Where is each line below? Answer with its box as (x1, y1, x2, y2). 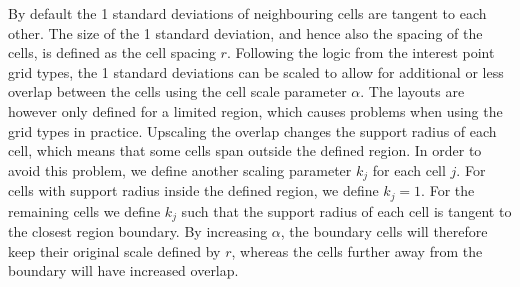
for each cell (372, 159, 446, 180)
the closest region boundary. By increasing (8, 221, 268, 242)
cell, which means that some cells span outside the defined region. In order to (8, 140, 482, 161)
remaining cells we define (8, 200, 161, 221)
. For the (421, 180, 475, 201)
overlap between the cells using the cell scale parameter (8, 81, 347, 102)
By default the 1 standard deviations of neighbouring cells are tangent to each (8, 3, 487, 23)
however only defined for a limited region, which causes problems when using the (8, 100, 503, 121)
